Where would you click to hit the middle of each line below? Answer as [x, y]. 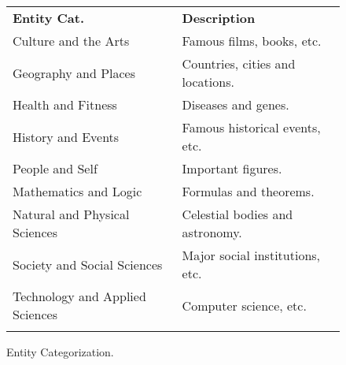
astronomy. [212, 232]
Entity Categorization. [60, 352]
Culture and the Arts [71, 41]
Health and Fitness [65, 104]
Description [219, 18]
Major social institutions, [251, 255]
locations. [208, 82]
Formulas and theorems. [248, 191]
